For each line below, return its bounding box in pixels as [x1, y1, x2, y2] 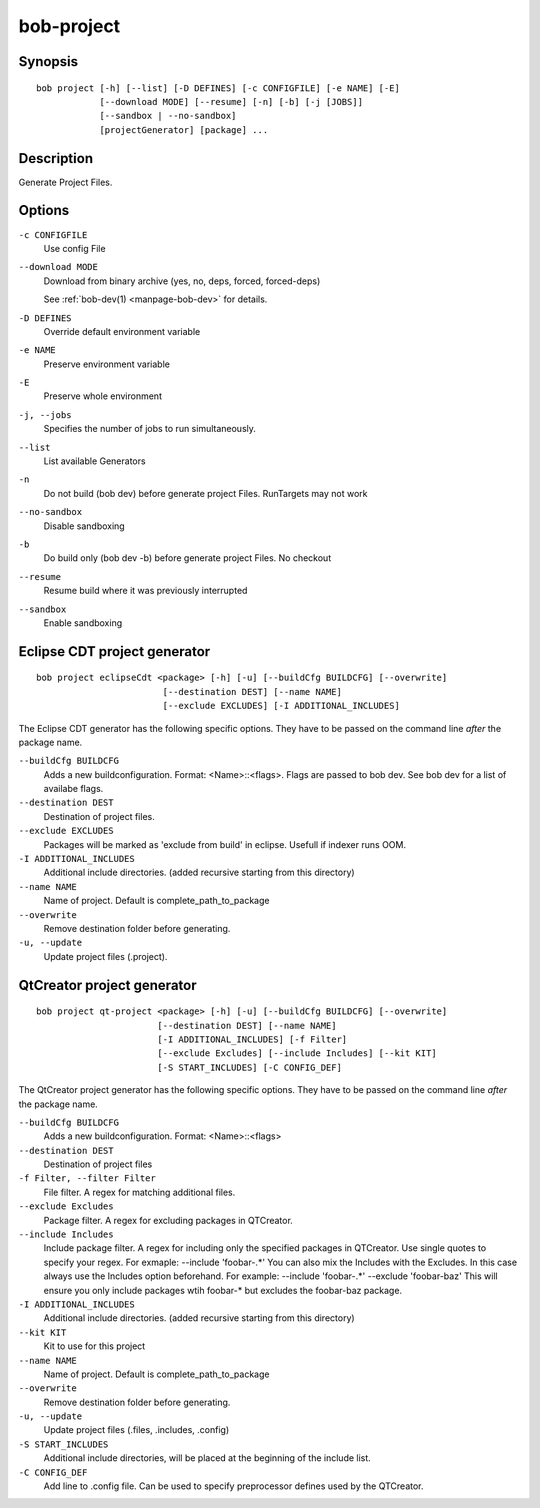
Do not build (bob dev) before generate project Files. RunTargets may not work [43, 487, 368, 499]
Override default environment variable [43, 325, 201, 337]
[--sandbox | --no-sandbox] [99, 110, 237, 122]
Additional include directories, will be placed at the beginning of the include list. [43, 1452, 372, 1464]
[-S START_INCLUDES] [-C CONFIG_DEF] [156, 1061, 342, 1073]
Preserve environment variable [43, 358, 170, 370]
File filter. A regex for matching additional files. [43, 1186, 236, 1198]
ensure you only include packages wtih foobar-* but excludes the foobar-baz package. [43, 1284, 403, 1296]
